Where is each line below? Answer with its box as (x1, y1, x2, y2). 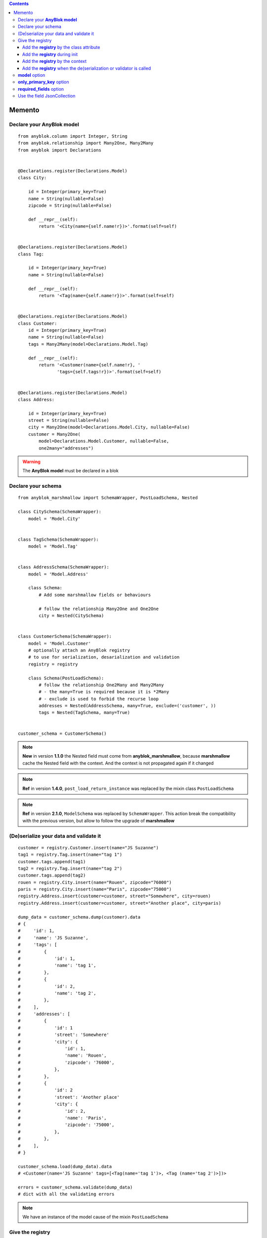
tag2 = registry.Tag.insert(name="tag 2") (18, 866, 123, 871)
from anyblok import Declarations (18, 147, 101, 153)
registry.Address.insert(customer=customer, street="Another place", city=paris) (18, 900, 222, 906)
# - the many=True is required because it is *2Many (39, 689, 169, 695)
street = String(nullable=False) (28, 417, 110, 423)
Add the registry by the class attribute (22, 45, 100, 51)
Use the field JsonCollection (18, 93, 76, 99)
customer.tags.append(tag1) (18, 859, 86, 864)
